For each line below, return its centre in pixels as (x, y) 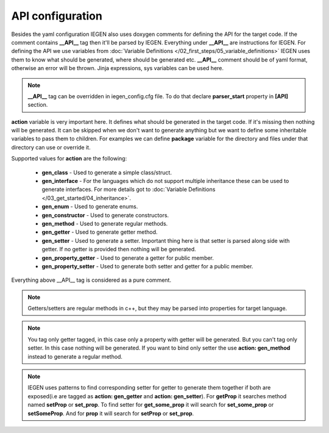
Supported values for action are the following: (69, 159)
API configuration (57, 16)
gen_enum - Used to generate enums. (90, 207)
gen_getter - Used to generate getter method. (100, 232)
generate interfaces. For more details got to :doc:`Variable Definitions (129, 190)
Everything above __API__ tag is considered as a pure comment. (91, 280)
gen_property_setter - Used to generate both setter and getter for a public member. (147, 266)
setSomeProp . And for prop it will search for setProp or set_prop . (111, 413)
